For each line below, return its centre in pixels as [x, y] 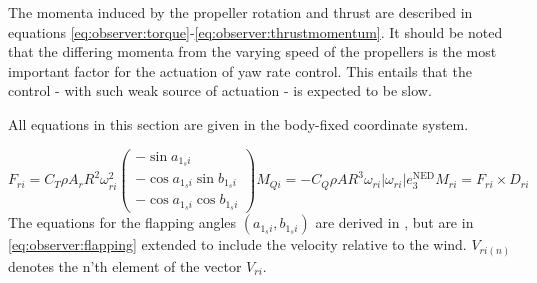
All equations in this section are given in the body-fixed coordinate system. [238, 123]
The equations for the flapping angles [122, 222]
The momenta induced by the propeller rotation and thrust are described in [240, 12]
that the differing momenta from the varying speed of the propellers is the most [252, 51]
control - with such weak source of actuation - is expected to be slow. [220, 90]
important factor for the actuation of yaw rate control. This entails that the [240, 70]
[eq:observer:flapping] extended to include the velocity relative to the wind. [237, 244]
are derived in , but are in [394, 222]
